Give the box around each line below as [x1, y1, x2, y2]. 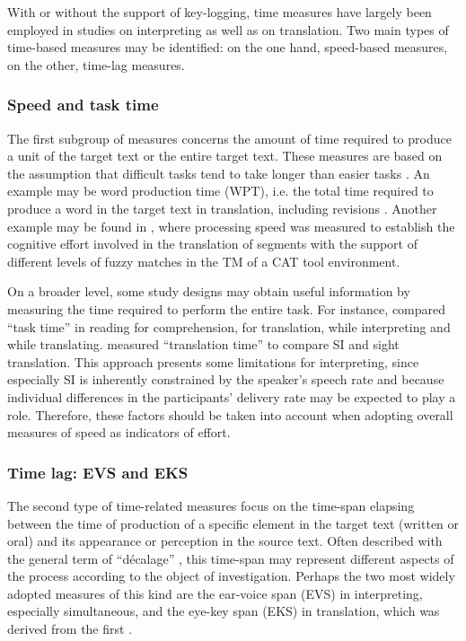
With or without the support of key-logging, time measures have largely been [7, 3, 432, 21]
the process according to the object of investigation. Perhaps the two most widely [7, 566, 455, 585]
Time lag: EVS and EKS [7, 461, 189, 483]
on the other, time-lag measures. [7, 55, 185, 74]
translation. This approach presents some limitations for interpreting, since [7, 352, 419, 371]
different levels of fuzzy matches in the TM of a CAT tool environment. [7, 251, 400, 270]
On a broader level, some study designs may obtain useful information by [7, 282, 410, 301]
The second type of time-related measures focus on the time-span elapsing [7, 496, 415, 514]
